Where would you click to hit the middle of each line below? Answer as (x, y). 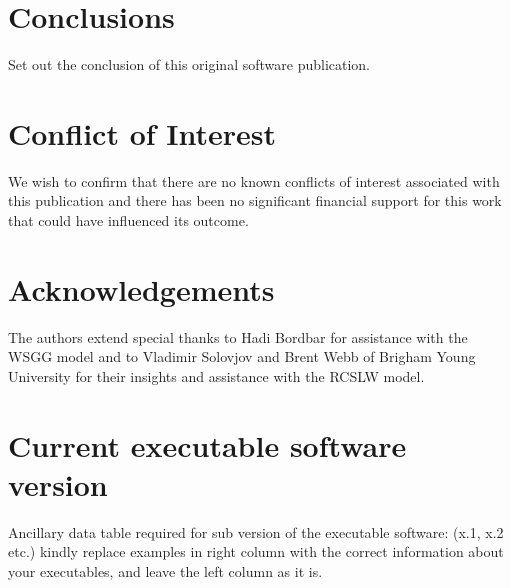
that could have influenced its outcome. (128, 220)
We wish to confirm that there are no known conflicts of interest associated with (254, 180)
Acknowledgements (141, 288)
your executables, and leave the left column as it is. (165, 571)
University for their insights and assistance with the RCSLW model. (216, 375)
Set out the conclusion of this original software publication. (189, 64)
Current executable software (207, 444)
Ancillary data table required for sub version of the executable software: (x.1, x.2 (256, 531)
